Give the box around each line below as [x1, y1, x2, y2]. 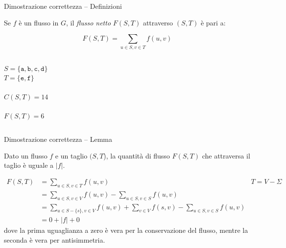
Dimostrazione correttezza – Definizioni [4, 1, 122, 11]
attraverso [143, 17, 173, 27]
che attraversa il [202, 150, 250, 160]
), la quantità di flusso [103, 150, 170, 160]
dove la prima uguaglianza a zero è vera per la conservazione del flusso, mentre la [4, 225, 248, 235]
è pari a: [200, 17, 226, 27]
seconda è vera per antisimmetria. [4, 234, 105, 245]
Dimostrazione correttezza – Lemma [4, 134, 113, 144]
